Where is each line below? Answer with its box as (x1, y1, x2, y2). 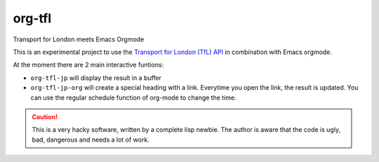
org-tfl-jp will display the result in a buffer (30, 74, 161, 82)
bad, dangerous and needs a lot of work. (32, 135, 150, 144)
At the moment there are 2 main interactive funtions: (13, 60, 164, 69)
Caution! (32, 112, 58, 121)
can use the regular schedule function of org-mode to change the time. (30, 93, 237, 102)
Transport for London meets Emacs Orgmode (13, 35, 145, 43)
